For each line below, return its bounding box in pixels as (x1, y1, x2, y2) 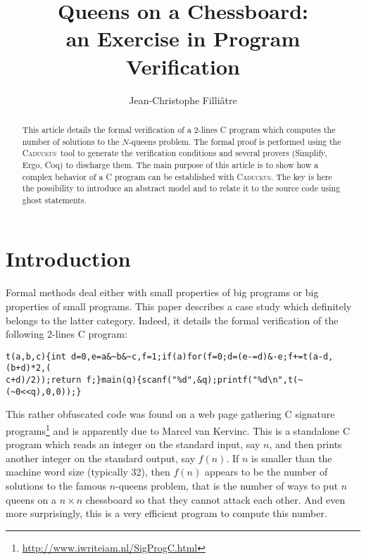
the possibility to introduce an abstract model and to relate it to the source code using (22, 182, 341, 194)
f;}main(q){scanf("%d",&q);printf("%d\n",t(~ (86, 375, 303, 386)
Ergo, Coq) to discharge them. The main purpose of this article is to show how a (22, 158, 319, 170)
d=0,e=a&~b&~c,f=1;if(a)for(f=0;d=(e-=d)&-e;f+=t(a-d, (71, 351, 334, 362)
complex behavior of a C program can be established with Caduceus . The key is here (22, 170, 332, 182)
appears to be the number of (204, 464, 328, 479)
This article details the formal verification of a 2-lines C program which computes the (22, 123, 336, 135)
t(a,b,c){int (6, 351, 66, 362)
